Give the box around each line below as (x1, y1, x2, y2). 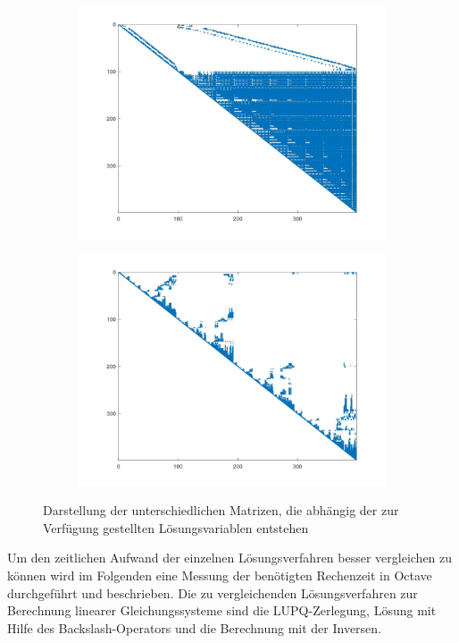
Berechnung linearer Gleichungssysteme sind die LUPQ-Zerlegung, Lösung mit (7, 601, 437, 620)
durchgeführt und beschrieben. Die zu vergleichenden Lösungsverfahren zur (7, 583, 418, 602)
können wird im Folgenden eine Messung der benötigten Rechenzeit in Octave (7, 565, 432, 584)
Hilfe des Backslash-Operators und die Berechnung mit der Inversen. (7, 618, 382, 637)
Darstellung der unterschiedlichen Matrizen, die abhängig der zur (43, 501, 399, 520)
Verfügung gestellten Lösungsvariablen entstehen (43, 518, 309, 537)
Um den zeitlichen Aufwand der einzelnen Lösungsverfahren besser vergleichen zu (7, 548, 453, 567)
